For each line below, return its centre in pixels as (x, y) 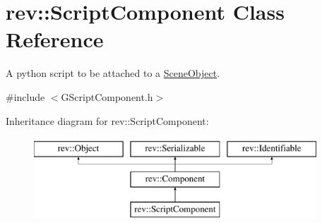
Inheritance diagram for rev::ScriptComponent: (107, 120)
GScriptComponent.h (107, 96)
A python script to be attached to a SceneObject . (113, 73)
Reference (55, 39)
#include (25, 96)
